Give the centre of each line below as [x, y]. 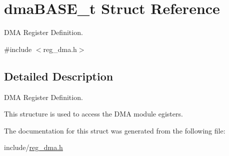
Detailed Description [59, 76]
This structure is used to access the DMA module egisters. [93, 114]
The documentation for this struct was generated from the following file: [115, 130]
